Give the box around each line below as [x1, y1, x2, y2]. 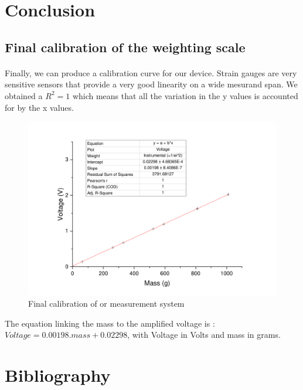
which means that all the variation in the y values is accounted [72, 89, 298, 101]
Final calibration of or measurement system [28, 297, 185, 310]
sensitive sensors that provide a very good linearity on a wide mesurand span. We [5, 78, 298, 90]
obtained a [5, 89, 43, 101]
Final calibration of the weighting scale [5, 38, 246, 56]
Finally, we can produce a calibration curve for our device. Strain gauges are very [5, 66, 297, 79]
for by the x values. [5, 101, 74, 113]
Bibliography [5, 363, 111, 387]
